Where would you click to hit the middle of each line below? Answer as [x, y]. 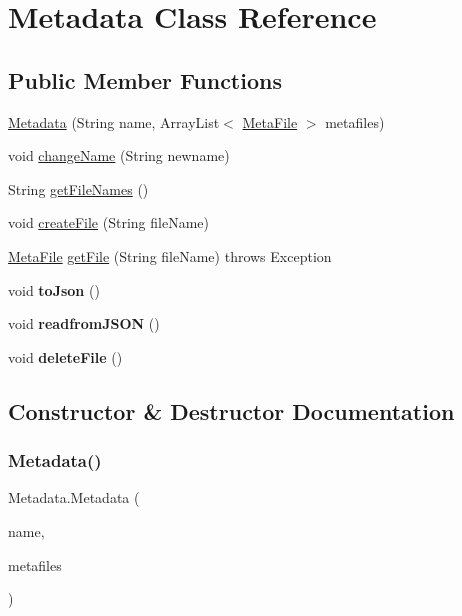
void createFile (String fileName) [108, 222]
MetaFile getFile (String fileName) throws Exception [170, 255]
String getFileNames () [78, 188]
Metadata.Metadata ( [74, 497]
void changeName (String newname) [119, 155]
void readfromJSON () [84, 323]
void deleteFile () [65, 356]
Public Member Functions [145, 79]
